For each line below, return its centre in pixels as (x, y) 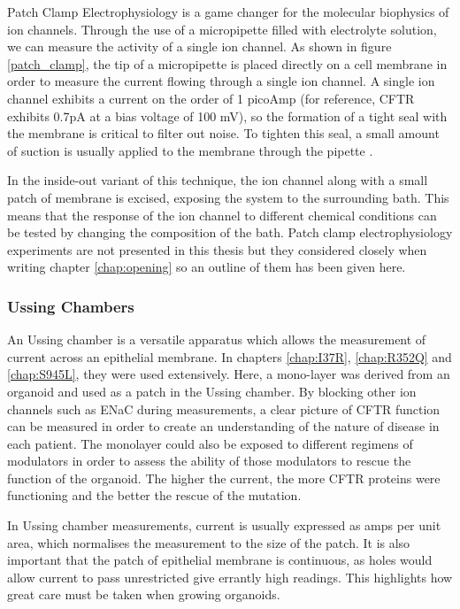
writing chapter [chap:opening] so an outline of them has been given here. (207, 267)
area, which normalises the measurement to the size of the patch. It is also (209, 542)
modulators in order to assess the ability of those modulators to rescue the (209, 461)
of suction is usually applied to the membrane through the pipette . (190, 150)
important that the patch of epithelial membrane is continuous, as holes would (220, 560)
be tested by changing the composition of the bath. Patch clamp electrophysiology (230, 232)
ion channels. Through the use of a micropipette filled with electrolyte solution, (222, 29)
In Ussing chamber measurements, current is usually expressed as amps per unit (224, 525)
